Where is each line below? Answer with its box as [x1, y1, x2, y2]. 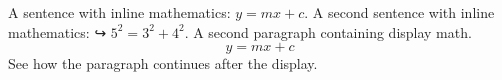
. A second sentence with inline [304, 2, 495, 22]
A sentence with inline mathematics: [8, 2, 231, 22]
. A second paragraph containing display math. [184, 21, 472, 42]
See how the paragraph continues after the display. [8, 53, 318, 74]
